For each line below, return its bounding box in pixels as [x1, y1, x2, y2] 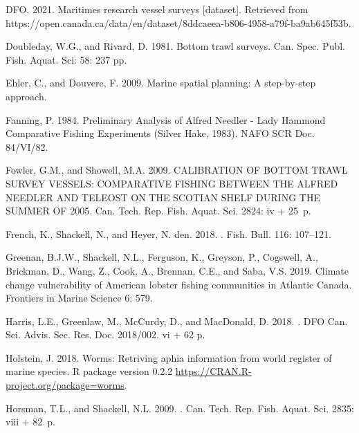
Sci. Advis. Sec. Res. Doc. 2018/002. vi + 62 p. [6, 327, 205, 342]
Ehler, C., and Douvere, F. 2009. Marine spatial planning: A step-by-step [6, 75, 316, 90]
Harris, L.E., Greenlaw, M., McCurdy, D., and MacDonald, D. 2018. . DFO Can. [6, 313, 348, 328]
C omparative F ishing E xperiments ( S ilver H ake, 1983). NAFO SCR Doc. [6, 126, 315, 140]
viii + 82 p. [6, 414, 55, 429]
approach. [6, 89, 47, 103]
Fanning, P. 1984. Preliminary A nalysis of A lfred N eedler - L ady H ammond [6, 112, 326, 127]
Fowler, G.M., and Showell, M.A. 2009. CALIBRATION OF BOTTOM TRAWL [6, 163, 348, 177]
